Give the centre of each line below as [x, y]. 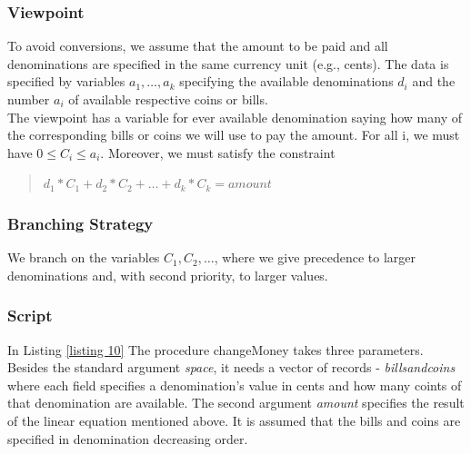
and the [434, 81]
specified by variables [66, 81]
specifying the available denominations [286, 81]
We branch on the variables [84, 257]
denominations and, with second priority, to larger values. [168, 275]
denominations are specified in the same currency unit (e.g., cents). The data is [228, 63]
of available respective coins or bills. [168, 99]
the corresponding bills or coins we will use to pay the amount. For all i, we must [234, 135]
